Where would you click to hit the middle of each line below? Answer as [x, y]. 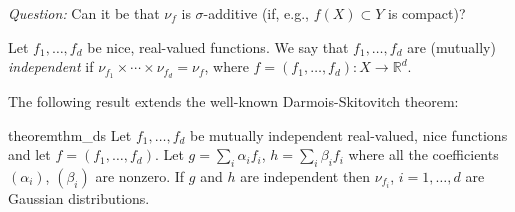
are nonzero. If [140, 176]
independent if [51, 66]
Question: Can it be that [84, 13]
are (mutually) [451, 46]
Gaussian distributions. [79, 198]
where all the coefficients [423, 154]
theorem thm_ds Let [70, 134]
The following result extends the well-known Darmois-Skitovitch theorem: [233, 101]
